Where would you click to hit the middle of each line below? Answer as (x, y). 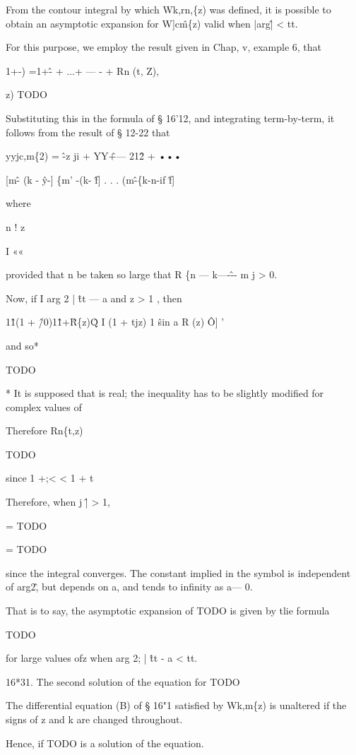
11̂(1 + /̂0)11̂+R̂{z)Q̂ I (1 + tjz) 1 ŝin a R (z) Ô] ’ (115, 322)
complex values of (44, 406)
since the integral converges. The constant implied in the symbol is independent (178, 572)
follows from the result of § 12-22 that (88, 132)
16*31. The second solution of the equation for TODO (123, 681)
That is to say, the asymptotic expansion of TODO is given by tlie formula (168, 611)
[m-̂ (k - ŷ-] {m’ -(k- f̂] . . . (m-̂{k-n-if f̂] (90, 179)
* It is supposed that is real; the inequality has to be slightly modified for (165, 393)
